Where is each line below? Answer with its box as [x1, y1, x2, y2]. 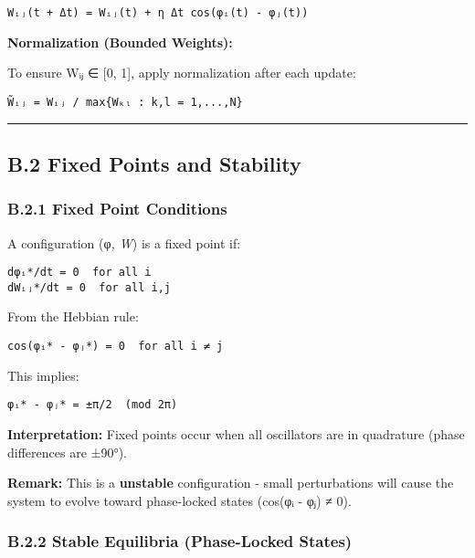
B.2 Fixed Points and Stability [7, 149, 301, 177]
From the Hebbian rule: [7, 307, 139, 326]
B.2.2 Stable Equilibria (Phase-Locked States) [7, 530, 353, 553]
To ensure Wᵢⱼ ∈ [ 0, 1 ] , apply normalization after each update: [7, 63, 356, 82]
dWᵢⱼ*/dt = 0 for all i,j [7, 280, 171, 294]
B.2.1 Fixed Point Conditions [7, 197, 227, 220]
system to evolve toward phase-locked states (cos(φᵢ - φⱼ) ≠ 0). [7, 490, 352, 510]
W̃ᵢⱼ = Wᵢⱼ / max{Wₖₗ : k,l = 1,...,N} [7, 95, 243, 109]
